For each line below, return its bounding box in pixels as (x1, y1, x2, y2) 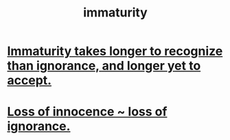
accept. (7, 73, 52, 89)
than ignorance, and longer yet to (7, 58, 201, 73)
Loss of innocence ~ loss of (7, 104, 168, 119)
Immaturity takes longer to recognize (7, 43, 223, 59)
